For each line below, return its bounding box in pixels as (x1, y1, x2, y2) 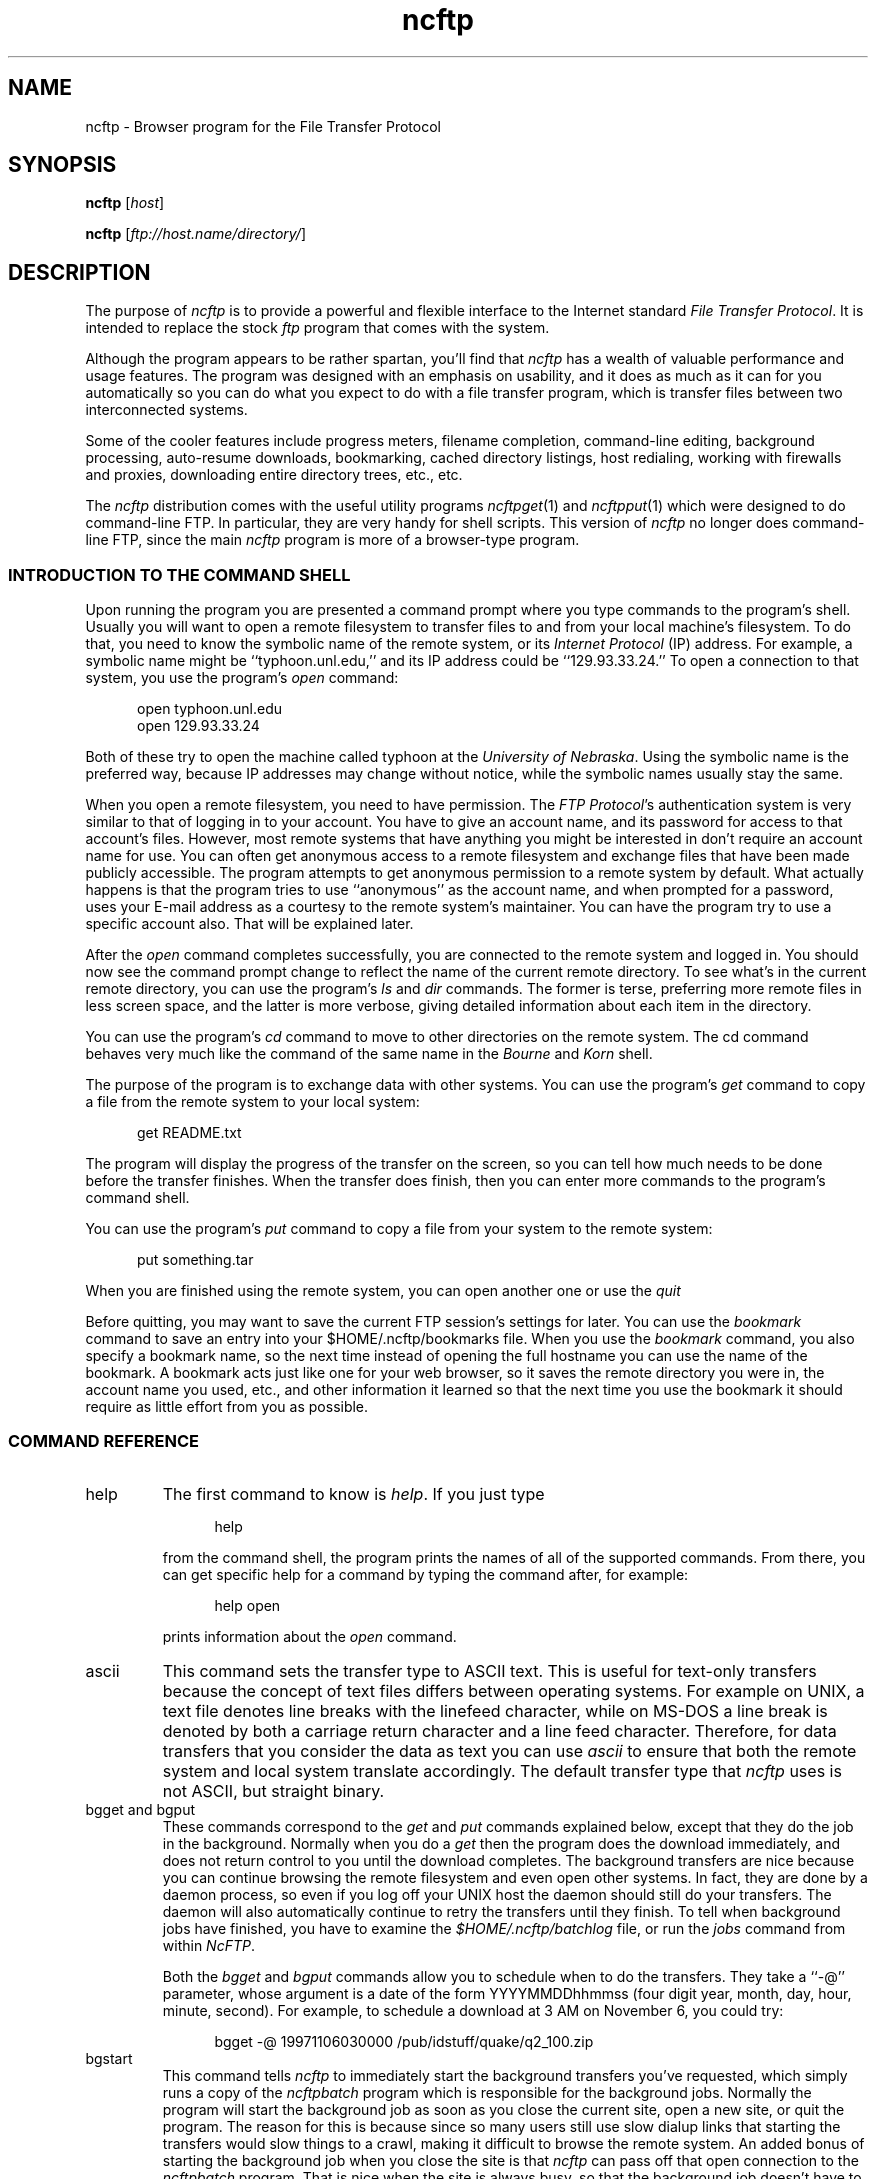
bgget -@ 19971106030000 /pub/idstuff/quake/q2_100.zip (214, 2032, 594, 2050)
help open (214, 1596, 281, 1614)
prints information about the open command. (162, 1627, 457, 1645)
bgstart (85, 2049, 133, 2067)
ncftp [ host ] (85, 194, 165, 212)
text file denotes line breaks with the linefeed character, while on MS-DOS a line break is (162, 1700, 828, 1721)
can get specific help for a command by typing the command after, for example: (162, 1565, 689, 1583)
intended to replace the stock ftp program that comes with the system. (85, 319, 550, 337)
